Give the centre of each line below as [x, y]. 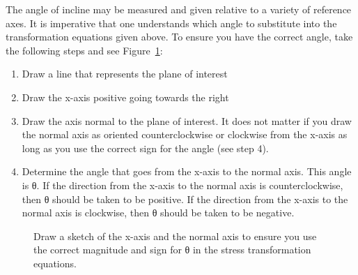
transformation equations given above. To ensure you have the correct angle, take [179, 37]
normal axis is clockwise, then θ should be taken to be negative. [158, 213]
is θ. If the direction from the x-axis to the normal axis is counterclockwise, [182, 185]
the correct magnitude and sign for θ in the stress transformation [172, 250]
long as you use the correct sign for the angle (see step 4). [145, 148]
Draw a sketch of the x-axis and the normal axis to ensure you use [175, 236]
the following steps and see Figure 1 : [84, 50]
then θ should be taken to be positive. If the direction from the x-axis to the [185, 199]
